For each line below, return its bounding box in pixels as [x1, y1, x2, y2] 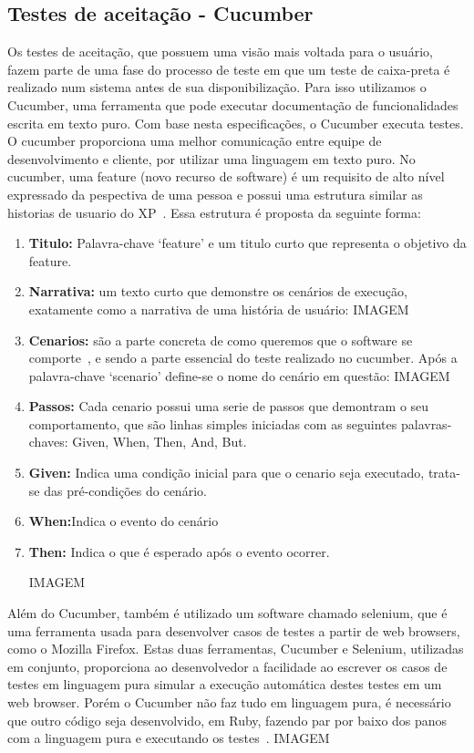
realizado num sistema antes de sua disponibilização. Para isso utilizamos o [7, 77, 427, 97]
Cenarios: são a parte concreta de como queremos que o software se [28, 330, 413, 349]
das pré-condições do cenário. [44, 480, 207, 500]
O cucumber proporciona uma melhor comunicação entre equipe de [7, 131, 382, 150]
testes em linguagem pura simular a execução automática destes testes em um [7, 675, 442, 694]
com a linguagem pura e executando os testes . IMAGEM [7, 728, 330, 748]
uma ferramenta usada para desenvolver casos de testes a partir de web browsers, [7, 621, 460, 640]
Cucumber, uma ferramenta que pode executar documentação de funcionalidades [7, 95, 459, 114]
